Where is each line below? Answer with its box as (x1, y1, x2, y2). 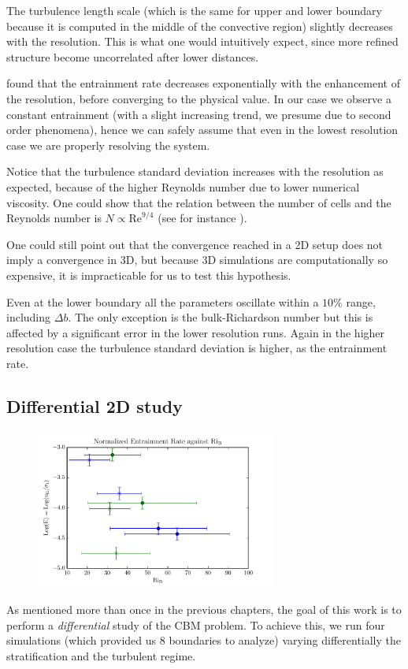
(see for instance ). (158, 210, 247, 226)
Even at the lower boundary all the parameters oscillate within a (6, 293, 319, 310)
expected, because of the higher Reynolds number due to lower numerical (6, 178, 360, 195)
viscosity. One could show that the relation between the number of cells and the (6, 194, 391, 210)
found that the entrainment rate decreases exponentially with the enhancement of (6, 75, 400, 91)
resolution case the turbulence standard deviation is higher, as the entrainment (6, 340, 388, 356)
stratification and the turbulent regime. (6, 647, 196, 663)
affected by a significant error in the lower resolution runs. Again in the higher (6, 324, 385, 340)
